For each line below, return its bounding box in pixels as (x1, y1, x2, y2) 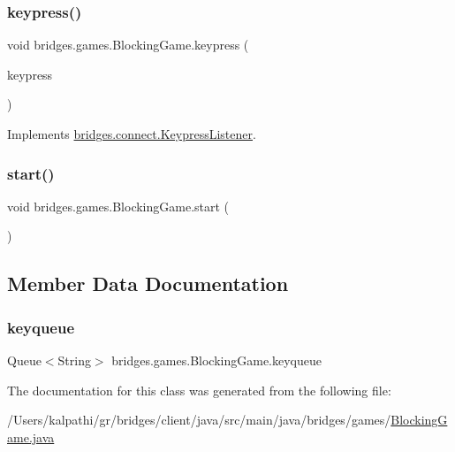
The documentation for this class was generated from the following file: (7, 380, 391, 399)
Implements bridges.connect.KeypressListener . (7, 125, 256, 142)
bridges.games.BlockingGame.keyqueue (111, 351, 322, 369)
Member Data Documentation (7, 270, 289, 297)
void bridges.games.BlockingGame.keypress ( (7, 35, 249, 54)
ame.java (7, 427, 55, 446)
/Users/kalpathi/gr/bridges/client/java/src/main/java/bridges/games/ (7, 410, 391, 429)
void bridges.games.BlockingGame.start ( (7, 196, 230, 215)
